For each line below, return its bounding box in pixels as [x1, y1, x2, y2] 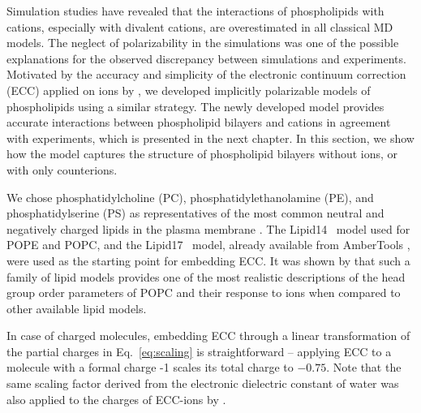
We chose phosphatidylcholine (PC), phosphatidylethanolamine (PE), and [6, 188, 374, 205]
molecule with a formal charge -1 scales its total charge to [6, 359, 294, 376]
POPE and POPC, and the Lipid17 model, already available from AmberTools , [6, 236, 410, 253]
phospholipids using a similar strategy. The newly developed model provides [6, 97, 384, 114]
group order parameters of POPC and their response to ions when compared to [6, 284, 401, 301]
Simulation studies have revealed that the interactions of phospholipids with [6, 2, 384, 19]
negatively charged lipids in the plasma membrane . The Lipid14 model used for [6, 220, 410, 237]
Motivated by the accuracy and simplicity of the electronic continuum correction [6, 66, 406, 83]
